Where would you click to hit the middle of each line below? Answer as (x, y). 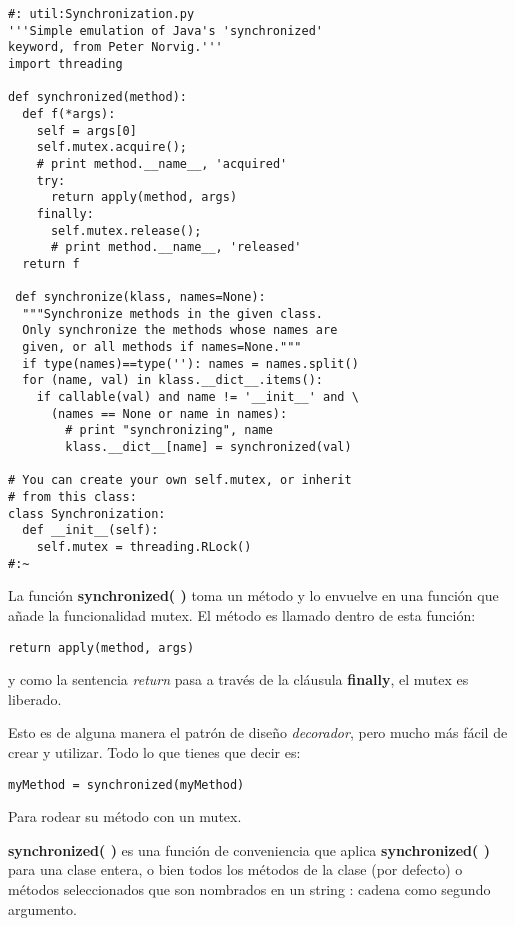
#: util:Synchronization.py (101, 14)
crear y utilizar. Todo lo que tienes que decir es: (154, 751)
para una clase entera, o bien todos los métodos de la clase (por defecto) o (235, 869)
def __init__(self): (90, 530)
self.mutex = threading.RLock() (144, 547)
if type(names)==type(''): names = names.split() (190, 363)
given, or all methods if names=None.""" (162, 347)
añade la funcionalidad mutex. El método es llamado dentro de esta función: (242, 614)
